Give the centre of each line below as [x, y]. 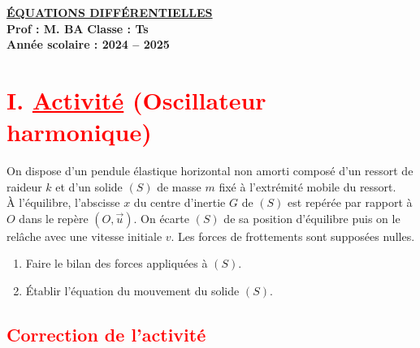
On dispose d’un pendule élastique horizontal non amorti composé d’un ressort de [210, 171]
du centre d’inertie [180, 202]
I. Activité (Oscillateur [136, 99]
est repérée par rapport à [350, 202]
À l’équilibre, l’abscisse [63, 202]
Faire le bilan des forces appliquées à [117, 263]
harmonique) [79, 132]
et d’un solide [89, 186]
